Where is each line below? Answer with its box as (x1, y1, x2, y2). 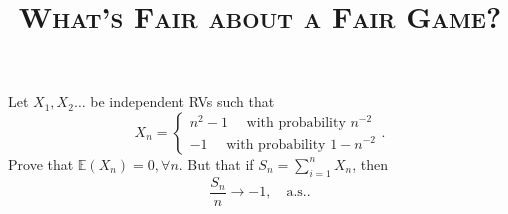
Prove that (8, 153, 74, 174)
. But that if (178, 153, 254, 174)
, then (352, 153, 388, 174)
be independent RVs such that (90, 91, 275, 112)
